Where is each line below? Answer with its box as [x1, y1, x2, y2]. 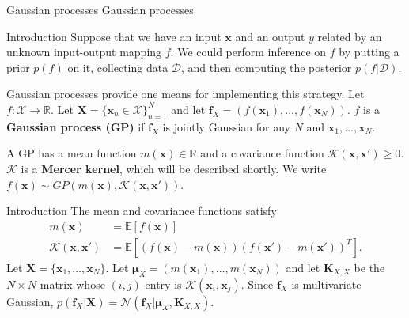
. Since [240, 275, 274, 292]
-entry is [141, 275, 182, 292]
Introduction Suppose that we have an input [6, 28, 222, 44]
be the [354, 259, 385, 275]
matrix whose [40, 275, 105, 292]
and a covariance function [200, 145, 324, 161]
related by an [317, 28, 382, 44]
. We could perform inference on [170, 44, 327, 60]
